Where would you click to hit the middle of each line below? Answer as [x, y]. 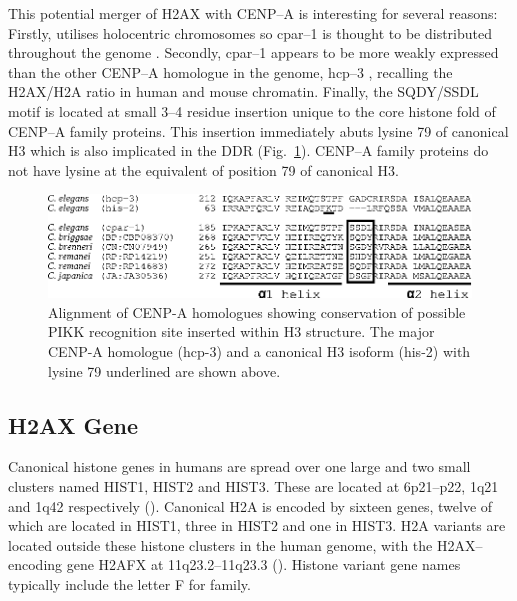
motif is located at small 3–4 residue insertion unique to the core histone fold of [252, 110]
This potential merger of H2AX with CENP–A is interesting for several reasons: [253, 13]
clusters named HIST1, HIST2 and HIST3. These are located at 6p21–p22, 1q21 [253, 486]
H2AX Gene [73, 424]
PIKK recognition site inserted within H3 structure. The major [241, 331]
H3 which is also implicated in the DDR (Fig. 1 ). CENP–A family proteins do [248, 150]
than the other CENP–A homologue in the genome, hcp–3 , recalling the [230, 71]
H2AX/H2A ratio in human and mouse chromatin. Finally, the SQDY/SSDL [243, 91]
